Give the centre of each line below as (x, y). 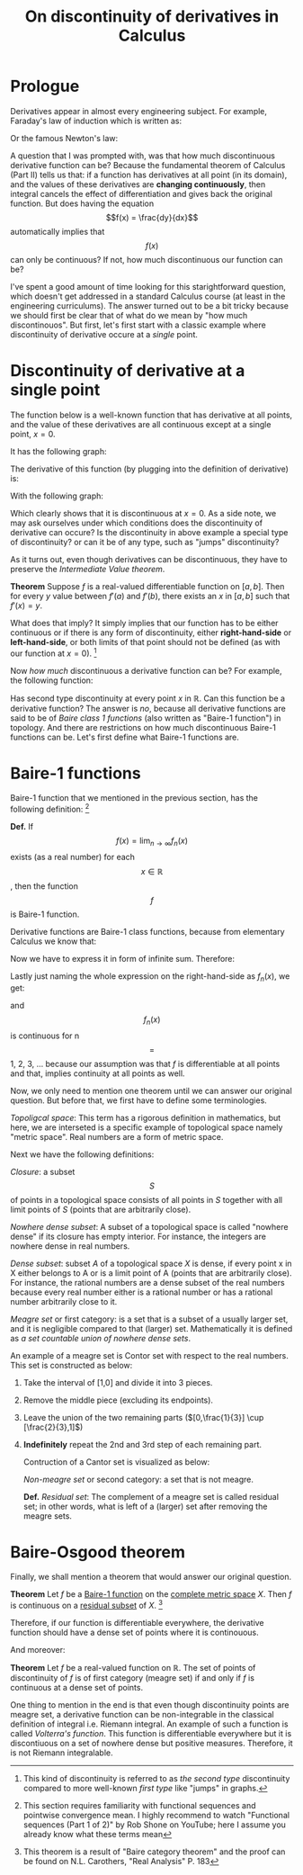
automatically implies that (58, 231)
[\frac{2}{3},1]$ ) (53, 1427)
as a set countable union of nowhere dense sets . (101, 1338)
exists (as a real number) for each (73, 857)
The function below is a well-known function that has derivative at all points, (151, 415)
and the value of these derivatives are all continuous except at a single (141, 424)
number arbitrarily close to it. (64, 1301)
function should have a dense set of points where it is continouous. (134, 1633)
